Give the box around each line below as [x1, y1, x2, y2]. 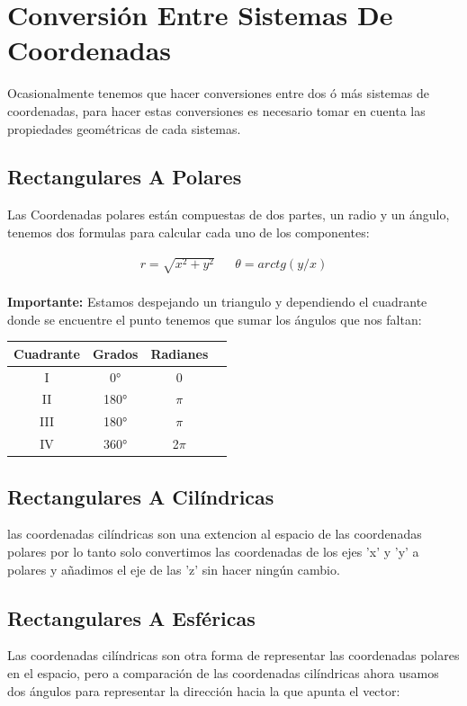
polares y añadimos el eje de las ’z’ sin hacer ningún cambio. [7, 559, 340, 578]
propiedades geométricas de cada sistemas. [7, 119, 241, 138]
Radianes [150, 344, 209, 362]
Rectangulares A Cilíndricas [7, 482, 274, 510]
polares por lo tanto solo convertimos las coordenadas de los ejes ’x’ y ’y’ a [7, 542, 419, 561]
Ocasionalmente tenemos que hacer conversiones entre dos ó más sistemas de [7, 84, 429, 103]
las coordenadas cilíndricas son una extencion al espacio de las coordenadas [7, 524, 422, 543]
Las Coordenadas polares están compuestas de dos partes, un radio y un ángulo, [7, 205, 450, 224]
